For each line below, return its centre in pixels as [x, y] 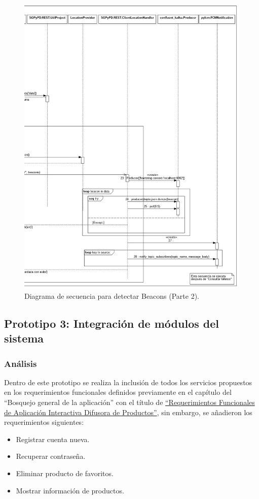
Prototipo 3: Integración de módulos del [112, 323]
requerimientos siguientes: [44, 422]
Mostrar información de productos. [70, 490]
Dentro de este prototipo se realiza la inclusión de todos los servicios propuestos [128, 382]
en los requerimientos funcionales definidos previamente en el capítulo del [118, 392]
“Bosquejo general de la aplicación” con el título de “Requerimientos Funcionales [129, 402]
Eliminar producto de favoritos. [65, 473]
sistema [24, 338]
